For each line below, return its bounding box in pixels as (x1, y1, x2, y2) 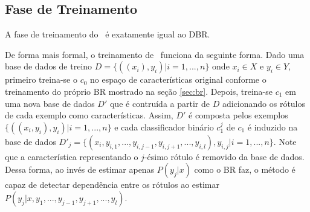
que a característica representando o (5, 150, 138, 162)
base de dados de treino (5, 60, 92, 72)
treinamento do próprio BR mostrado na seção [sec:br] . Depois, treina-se (5, 85, 273, 97)
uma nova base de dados (5, 97, 95, 109)
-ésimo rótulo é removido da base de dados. (144, 150, 305, 162)
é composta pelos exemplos (189, 109, 288, 121)
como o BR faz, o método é (194, 163, 295, 176)
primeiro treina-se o (5, 73, 77, 86)
